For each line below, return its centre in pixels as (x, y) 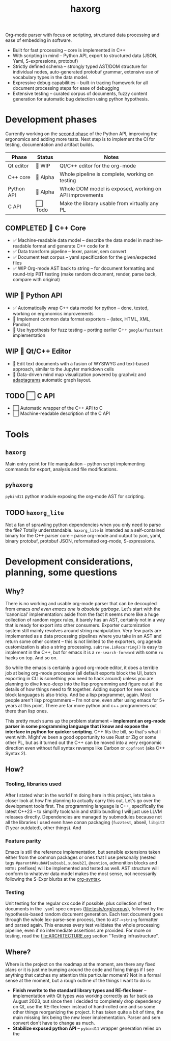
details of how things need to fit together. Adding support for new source (82, 689)
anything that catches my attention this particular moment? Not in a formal (83, 975)
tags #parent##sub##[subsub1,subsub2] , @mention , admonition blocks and (81, 862)
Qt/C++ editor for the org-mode (98, 166)
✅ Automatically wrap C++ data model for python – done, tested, (81, 308)
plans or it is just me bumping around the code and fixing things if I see (80, 970)
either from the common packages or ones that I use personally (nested (81, 857)
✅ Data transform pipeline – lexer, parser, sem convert (69, 251)
